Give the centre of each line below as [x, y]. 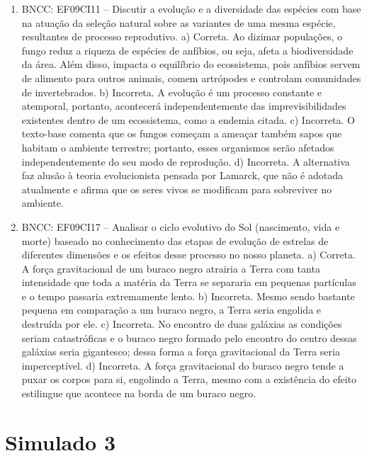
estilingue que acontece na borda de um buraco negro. [139, 393]
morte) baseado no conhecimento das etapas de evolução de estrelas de [175, 240]
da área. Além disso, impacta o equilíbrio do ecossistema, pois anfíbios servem [191, 64]
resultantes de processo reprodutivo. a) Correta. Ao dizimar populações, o [182, 36]
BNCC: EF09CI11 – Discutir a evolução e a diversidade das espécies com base [191, 8]
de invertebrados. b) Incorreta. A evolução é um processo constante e [171, 92]
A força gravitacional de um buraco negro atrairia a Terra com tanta [171, 268]
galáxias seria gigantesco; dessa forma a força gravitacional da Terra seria [181, 352]
